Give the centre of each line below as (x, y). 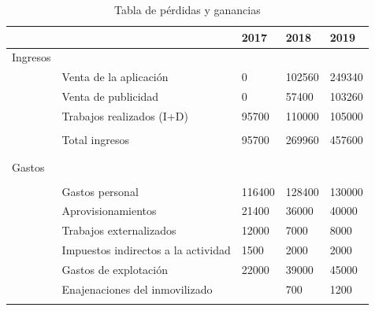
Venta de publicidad (110, 96)
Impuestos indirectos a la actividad (146, 250)
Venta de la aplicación (115, 77)
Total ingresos (95, 140)
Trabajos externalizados (119, 230)
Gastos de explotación (115, 269)
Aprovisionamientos (109, 211)
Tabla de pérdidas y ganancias (187, 9)
